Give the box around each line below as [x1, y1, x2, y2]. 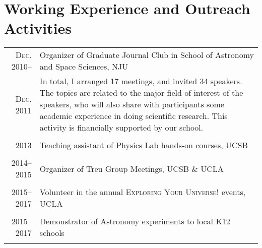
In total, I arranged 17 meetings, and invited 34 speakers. [39, 75, 242, 87]
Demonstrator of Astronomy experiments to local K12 [39, 215, 230, 227]
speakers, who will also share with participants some [39, 98, 224, 110]
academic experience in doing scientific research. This [39, 110, 228, 122]
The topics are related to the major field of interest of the [39, 87, 243, 99]
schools [39, 227, 64, 239]
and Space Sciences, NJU [39, 60, 128, 73]
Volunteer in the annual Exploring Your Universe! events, [39, 186, 246, 198]
